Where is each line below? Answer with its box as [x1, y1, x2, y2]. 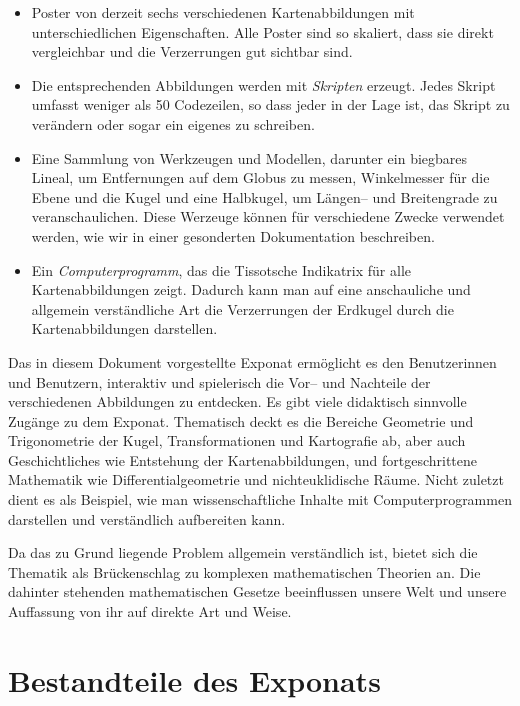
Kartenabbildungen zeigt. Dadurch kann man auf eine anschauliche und [31, 279, 471, 300]
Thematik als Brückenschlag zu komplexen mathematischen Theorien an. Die [8, 561, 481, 582]
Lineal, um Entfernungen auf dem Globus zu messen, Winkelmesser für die [31, 167, 490, 188]
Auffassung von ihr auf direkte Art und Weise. [8, 601, 292, 622]
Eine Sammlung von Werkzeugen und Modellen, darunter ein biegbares [31, 147, 468, 168]
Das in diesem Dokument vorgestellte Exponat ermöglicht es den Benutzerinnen [8, 351, 497, 372]
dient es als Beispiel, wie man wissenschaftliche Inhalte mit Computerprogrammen [8, 489, 512, 510]
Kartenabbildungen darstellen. [31, 318, 218, 339]
